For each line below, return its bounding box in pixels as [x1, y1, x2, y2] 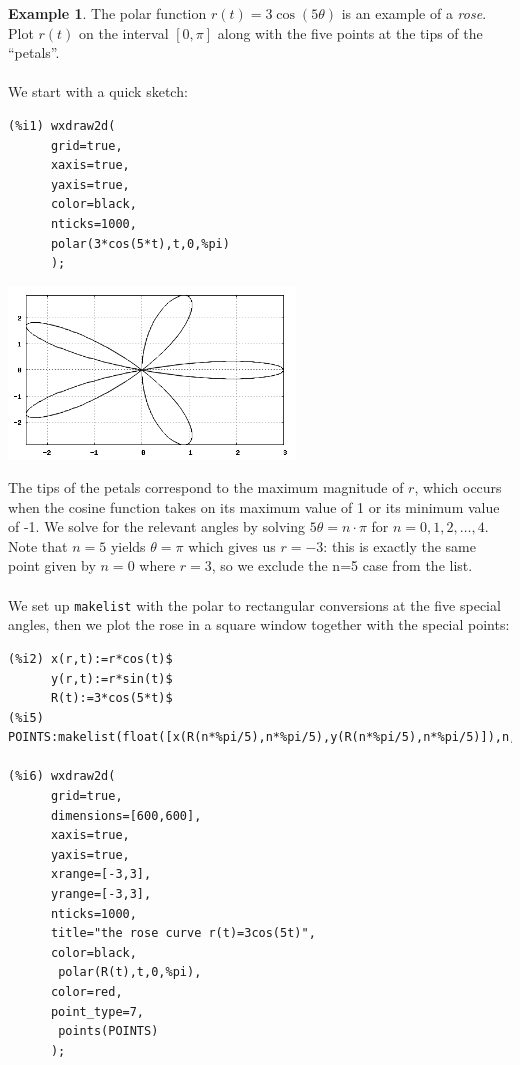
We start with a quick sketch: [8, 81, 188, 102]
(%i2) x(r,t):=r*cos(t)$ [8, 651, 173, 666]
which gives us [188, 535, 276, 556]
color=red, [50, 985, 123, 1000]
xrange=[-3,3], [50, 867, 152, 882]
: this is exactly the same [323, 535, 476, 556]
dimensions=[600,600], [50, 808, 202, 823]
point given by [8, 555, 96, 576]
